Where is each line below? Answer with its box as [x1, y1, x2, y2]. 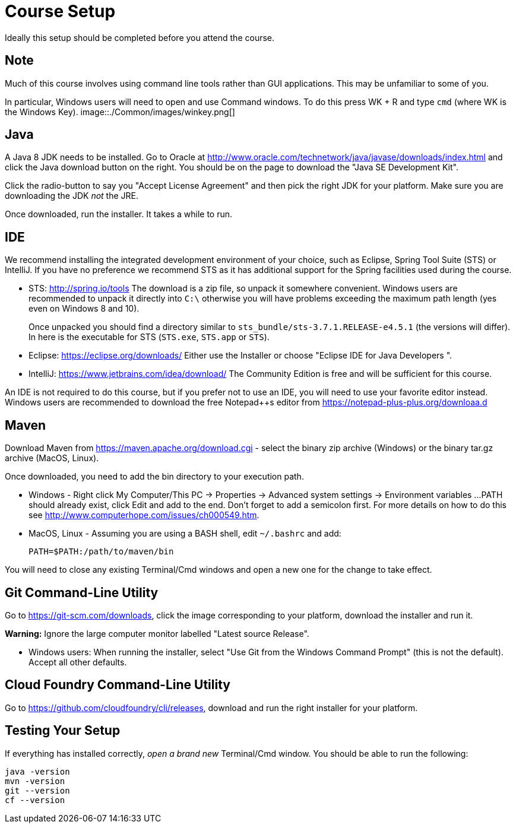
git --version [5, 785, 70, 795]
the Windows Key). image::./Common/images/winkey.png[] [5, 106, 235, 117]
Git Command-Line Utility [5, 585, 159, 600]
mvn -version [5, 776, 65, 786]
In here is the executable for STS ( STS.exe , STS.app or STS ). [29, 332, 270, 342]
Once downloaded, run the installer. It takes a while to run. [5, 209, 233, 220]
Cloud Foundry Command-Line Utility [5, 677, 230, 693]
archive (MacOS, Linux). [5, 453, 99, 464]
